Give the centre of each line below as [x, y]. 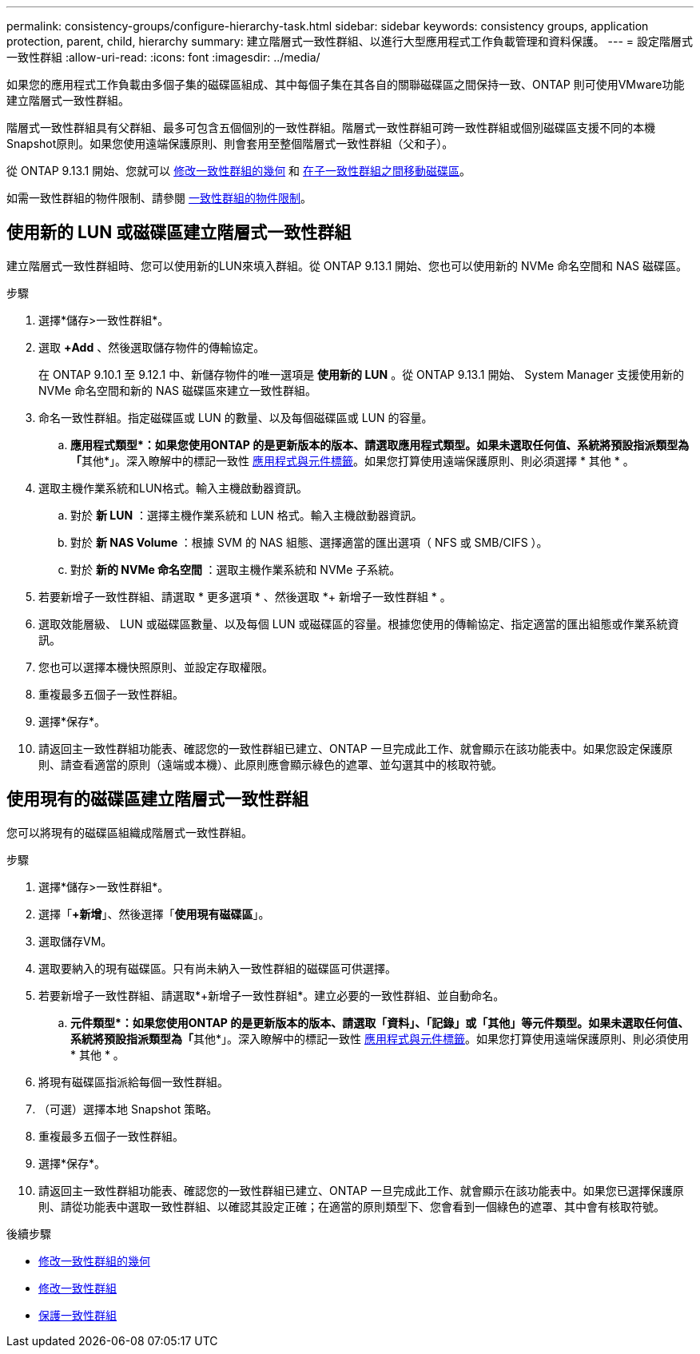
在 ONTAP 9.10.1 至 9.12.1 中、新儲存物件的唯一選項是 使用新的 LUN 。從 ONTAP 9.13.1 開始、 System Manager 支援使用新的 [361, 374]
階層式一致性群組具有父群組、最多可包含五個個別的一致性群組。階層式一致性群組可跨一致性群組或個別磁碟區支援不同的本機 [331, 127]
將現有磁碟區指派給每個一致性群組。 [133, 1081]
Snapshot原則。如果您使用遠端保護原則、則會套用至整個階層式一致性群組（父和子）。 [230, 143]
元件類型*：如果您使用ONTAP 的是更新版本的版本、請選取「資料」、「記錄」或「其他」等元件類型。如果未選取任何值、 [380, 1022]
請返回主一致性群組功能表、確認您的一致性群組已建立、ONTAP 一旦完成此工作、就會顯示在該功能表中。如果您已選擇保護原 [361, 1190]
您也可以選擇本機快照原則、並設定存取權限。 [156, 667]
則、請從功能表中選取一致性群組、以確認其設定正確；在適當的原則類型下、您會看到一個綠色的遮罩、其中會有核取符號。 [352, 1206]
